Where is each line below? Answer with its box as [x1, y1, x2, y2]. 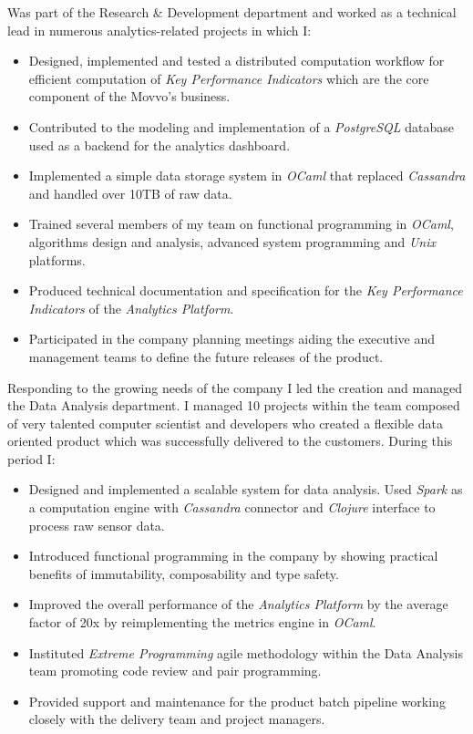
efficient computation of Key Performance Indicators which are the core [28, 68, 429, 88]
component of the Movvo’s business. [28, 87, 231, 106]
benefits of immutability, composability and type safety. [28, 563, 339, 583]
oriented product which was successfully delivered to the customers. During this [7, 431, 453, 450]
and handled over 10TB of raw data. [28, 183, 232, 202]
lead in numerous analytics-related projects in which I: [7, 20, 312, 39]
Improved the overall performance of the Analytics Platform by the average [28, 594, 448, 614]
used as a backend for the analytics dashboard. [28, 135, 291, 154]
